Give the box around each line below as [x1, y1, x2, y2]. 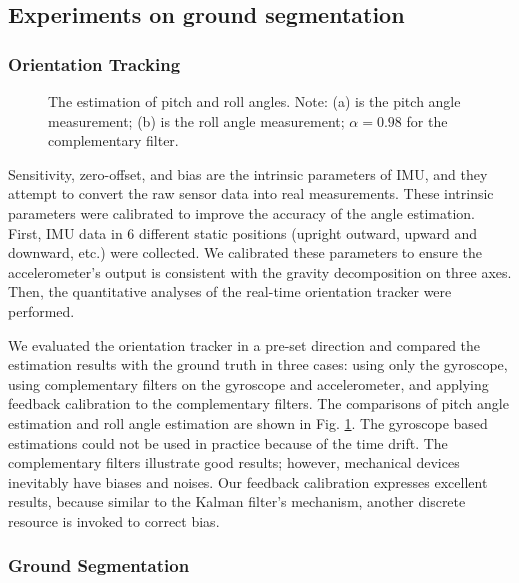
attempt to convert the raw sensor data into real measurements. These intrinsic [8, 183, 494, 204]
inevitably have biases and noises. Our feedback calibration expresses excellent [8, 471, 488, 492]
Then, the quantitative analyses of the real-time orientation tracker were [8, 281, 452, 302]
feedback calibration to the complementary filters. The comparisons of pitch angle [8, 393, 509, 414]
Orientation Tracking [8, 51, 181, 76]
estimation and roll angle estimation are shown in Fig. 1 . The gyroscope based [8, 412, 488, 433]
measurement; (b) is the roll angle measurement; [48, 110, 345, 131]
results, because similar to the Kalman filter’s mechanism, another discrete [8, 491, 466, 512]
